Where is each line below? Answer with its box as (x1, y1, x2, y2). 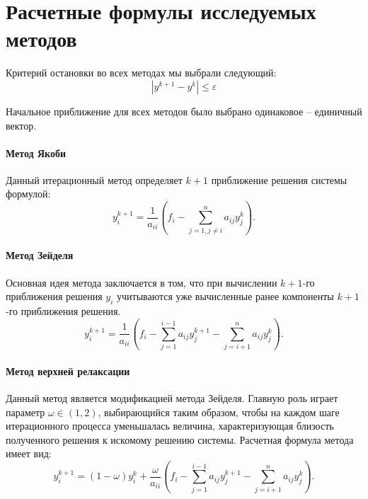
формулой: (6, 186, 51, 201)
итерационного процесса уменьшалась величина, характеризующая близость (6, 418, 334, 433)
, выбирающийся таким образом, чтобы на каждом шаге (98, 404, 340, 419)
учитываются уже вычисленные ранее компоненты (117, 289, 334, 304)
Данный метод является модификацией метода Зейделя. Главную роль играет (6, 391, 338, 406)
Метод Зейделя (6, 248, 74, 263)
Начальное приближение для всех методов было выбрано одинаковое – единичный (6, 103, 362, 118)
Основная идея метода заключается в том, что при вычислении (6, 275, 277, 289)
